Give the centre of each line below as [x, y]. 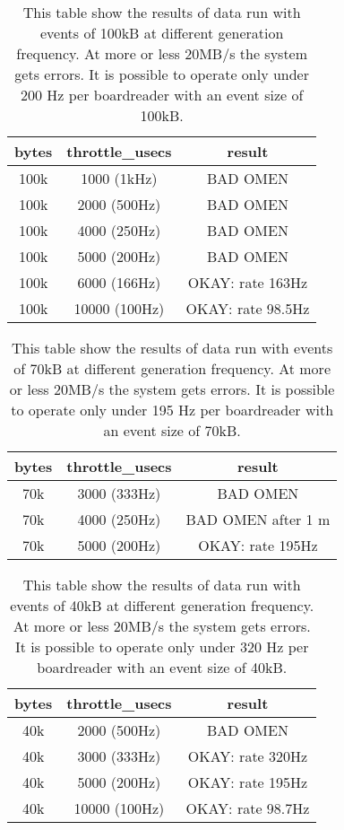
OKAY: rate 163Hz [248, 282]
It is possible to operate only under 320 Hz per [162, 647]
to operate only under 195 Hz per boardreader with [172, 410]
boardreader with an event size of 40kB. [162, 667]
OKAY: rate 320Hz [248, 756]
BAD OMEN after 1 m [258, 519]
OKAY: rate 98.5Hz [248, 308]
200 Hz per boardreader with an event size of [162, 95]
